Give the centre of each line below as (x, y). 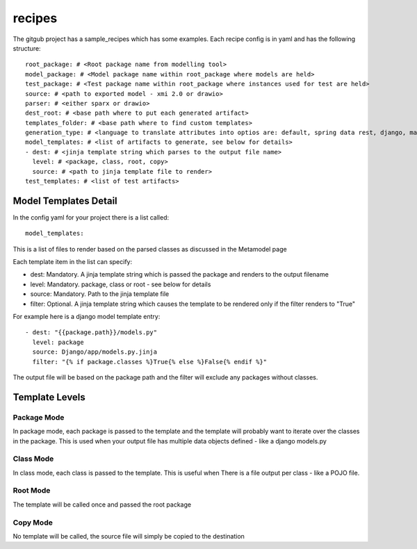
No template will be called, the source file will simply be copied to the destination (129, 536)
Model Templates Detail (65, 200)
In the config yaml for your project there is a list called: (91, 217)
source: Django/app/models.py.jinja (95, 352)
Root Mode (32, 491)
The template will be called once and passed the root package (102, 505)
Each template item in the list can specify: (72, 262)
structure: (27, 48)
